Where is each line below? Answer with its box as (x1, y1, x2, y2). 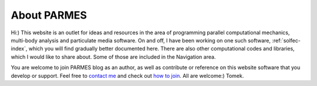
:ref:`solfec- (272, 37, 301, 44)
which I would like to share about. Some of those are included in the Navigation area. (11, 53, 216, 60)
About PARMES (11, 9, 87, 21)
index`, (11, 45, 28, 52)
